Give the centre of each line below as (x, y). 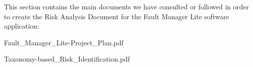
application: (22, 26)
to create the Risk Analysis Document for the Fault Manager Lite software (117, 16)
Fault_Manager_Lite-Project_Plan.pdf (64, 42)
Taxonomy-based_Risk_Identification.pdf (67, 59)
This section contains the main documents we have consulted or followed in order (126, 6)
